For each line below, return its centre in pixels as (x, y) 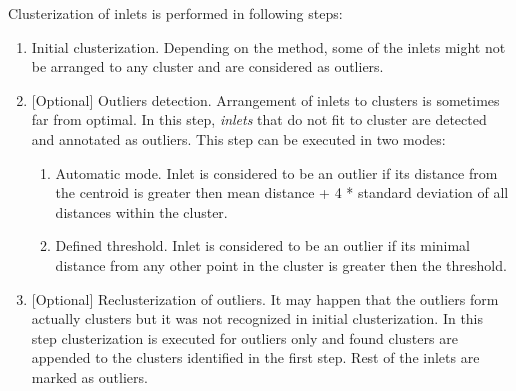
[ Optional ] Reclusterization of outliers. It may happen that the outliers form (265, 298)
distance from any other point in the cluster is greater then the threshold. (281, 264)
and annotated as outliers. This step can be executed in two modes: (238, 138)
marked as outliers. (89, 376)
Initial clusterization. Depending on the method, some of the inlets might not (268, 46)
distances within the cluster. (141, 211)
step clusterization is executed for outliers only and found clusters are (244, 337)
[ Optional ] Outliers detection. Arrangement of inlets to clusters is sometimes (265, 99)
